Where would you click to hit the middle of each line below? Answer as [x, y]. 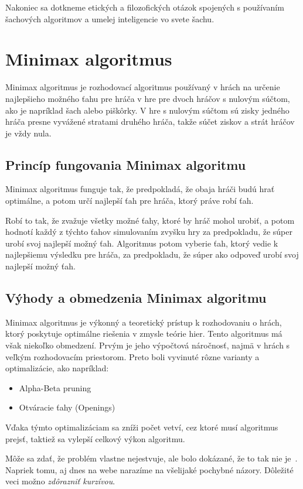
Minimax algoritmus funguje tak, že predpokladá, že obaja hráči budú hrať [140, 189]
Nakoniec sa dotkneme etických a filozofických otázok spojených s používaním [145, 7]
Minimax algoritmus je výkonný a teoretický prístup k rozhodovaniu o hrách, [144, 322]
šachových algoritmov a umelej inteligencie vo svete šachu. [110, 18]
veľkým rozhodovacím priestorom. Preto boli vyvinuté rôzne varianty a [132, 356]
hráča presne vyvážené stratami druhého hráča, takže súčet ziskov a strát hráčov [150, 122]
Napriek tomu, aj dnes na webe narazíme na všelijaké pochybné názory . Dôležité [149, 469]
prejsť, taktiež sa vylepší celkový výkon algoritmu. [95, 438]
